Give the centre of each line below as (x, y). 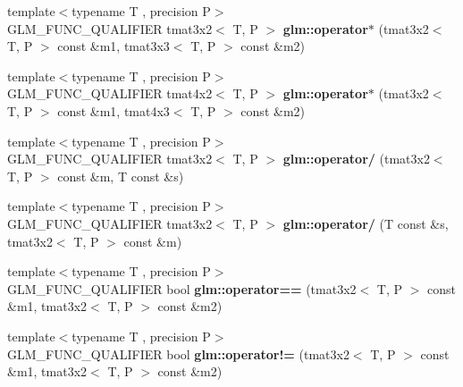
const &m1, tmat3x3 (114, 46)
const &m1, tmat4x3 (114, 110)
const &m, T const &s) (121, 176)
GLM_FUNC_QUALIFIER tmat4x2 (110, 93)
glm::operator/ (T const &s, (366, 223)
